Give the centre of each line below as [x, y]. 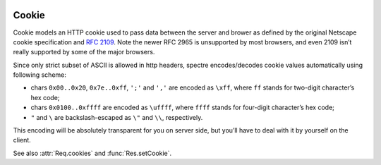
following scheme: [40, 75]
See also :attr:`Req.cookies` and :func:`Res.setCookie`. [92, 153]
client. [22, 140]
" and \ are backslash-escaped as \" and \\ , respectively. [117, 117]
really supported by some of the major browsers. [84, 52]
